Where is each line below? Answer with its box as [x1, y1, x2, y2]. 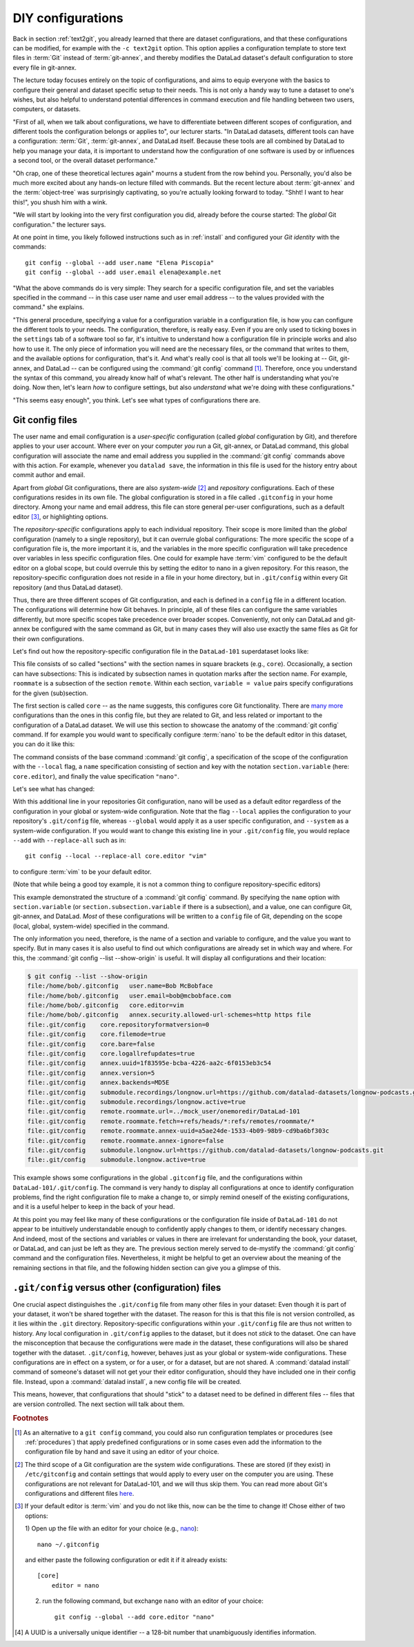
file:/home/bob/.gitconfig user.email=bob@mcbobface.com [27, 991, 231, 1000]
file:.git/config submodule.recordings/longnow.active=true [27, 1098, 246, 1106]
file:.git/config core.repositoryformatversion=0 [27, 1020, 210, 1029]
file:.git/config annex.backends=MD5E [27, 1079, 170, 1086]
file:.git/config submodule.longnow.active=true [27, 1156, 206, 1164]
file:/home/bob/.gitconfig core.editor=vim [27, 1002, 184, 1009]
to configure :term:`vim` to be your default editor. [12, 867, 152, 876]
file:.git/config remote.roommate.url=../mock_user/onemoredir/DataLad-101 [27, 1108, 300, 1115]
